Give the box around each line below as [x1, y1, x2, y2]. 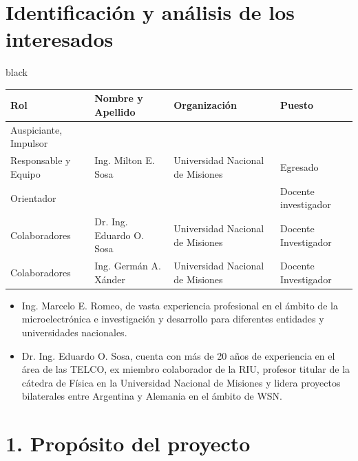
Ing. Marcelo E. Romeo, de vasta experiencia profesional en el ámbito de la [21, 298, 338, 312]
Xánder [94, 272, 126, 286]
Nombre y [94, 91, 143, 105]
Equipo [10, 166, 41, 181]
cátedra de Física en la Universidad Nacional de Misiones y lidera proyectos [21, 375, 341, 389]
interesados [6, 25, 114, 53]
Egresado [280, 160, 319, 174]
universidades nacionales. [21, 325, 127, 340]
